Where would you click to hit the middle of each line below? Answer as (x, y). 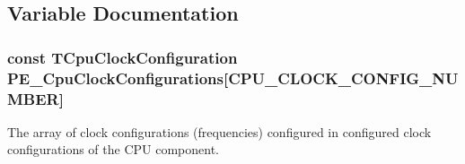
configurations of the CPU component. (113, 149)
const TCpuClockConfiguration (123, 57)
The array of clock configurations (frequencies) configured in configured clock (219, 131)
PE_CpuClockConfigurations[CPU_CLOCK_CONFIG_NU (233, 78)
